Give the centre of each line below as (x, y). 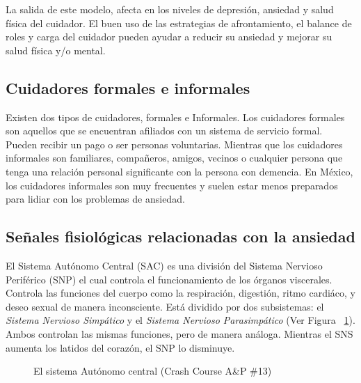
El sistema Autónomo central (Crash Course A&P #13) (153, 371)
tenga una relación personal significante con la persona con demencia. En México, (179, 171)
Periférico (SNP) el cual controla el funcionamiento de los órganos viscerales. (169, 279)
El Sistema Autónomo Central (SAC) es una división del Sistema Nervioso (164, 265)
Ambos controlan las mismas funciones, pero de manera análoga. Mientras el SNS (179, 333)
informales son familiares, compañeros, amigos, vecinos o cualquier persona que (174, 158)
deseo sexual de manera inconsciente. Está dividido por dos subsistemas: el (165, 306)
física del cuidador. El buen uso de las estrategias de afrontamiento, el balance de (179, 23)
